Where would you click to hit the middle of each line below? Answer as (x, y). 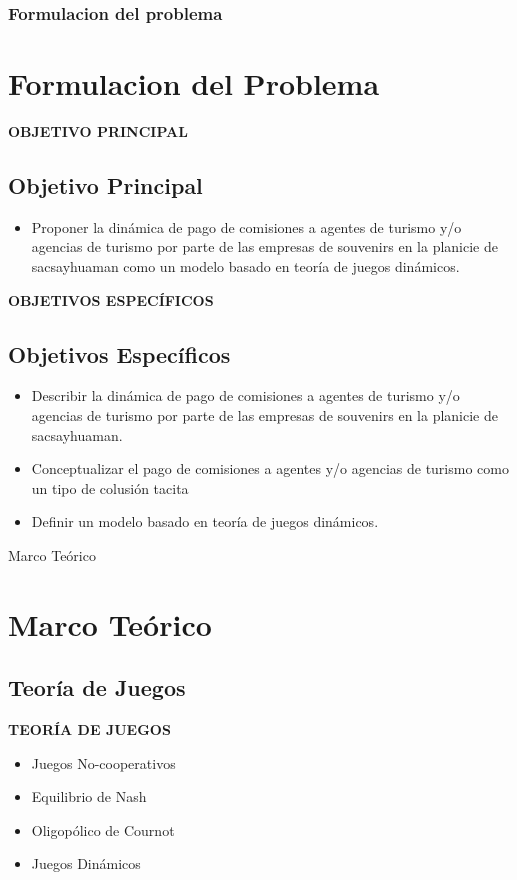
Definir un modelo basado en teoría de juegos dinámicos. (205, 521)
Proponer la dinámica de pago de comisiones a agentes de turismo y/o (246, 226)
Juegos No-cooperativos (103, 762)
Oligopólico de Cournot (103, 829)
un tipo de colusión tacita (110, 487)
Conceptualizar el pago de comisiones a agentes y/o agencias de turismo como (270, 468)
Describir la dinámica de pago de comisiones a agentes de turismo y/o (245, 395)
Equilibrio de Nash (89, 796)
